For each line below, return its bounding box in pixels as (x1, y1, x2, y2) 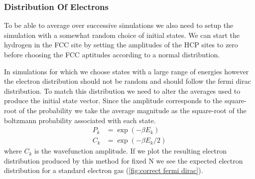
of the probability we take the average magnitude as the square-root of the (18, 105, 247, 115)
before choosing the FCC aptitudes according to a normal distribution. (4, 49, 220, 59)
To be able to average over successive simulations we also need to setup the (4, 20, 234, 30)
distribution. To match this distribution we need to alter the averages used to (4, 85, 241, 96)
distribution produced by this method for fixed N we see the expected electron (4, 155, 243, 166)
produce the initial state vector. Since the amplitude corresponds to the (4, 95, 223, 106)
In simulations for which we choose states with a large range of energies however (4, 66, 249, 76)
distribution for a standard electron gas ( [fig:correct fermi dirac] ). (4, 165, 203, 176)
